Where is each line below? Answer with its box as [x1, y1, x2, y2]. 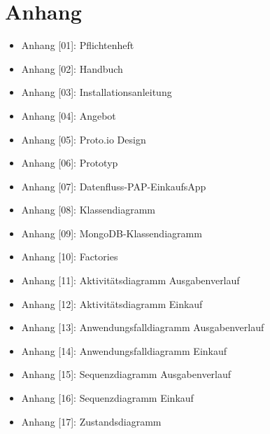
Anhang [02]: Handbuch [21, 61, 123, 76]
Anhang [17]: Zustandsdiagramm [21, 414, 162, 428]
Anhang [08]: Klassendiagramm [21, 202, 155, 217]
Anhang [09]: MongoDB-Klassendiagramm [21, 225, 202, 240]
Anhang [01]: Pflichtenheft [21, 38, 134, 52]
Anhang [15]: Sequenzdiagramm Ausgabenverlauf [21, 367, 232, 381]
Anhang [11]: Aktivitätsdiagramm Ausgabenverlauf [21, 273, 240, 288]
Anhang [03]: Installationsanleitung [21, 85, 172, 99]
